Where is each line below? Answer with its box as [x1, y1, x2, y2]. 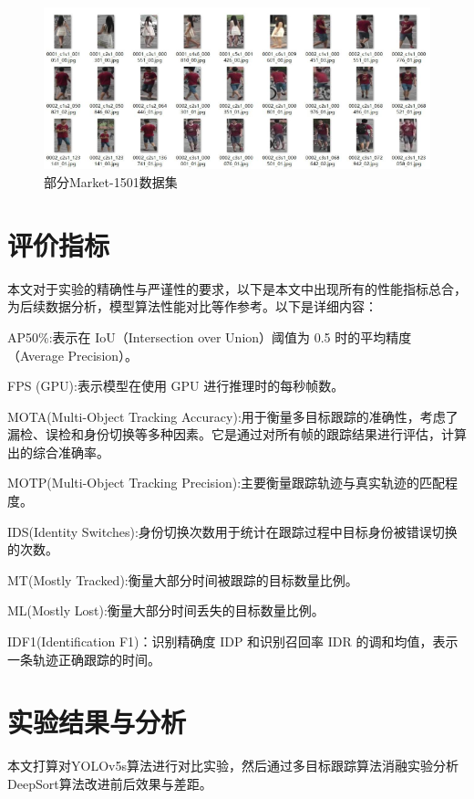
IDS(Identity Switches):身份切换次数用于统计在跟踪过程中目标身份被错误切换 [7, 521, 458, 541]
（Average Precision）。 [7, 345, 139, 364]
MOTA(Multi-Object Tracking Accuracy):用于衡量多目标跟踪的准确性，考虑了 [7, 406, 459, 426]
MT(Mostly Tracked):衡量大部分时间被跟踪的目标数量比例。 [7, 570, 358, 589]
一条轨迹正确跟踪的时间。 [7, 649, 160, 668]
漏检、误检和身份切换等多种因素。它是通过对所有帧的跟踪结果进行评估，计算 [7, 425, 467, 444]
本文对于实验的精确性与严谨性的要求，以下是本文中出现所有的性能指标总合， [7, 279, 467, 298]
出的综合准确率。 [7, 442, 109, 461]
